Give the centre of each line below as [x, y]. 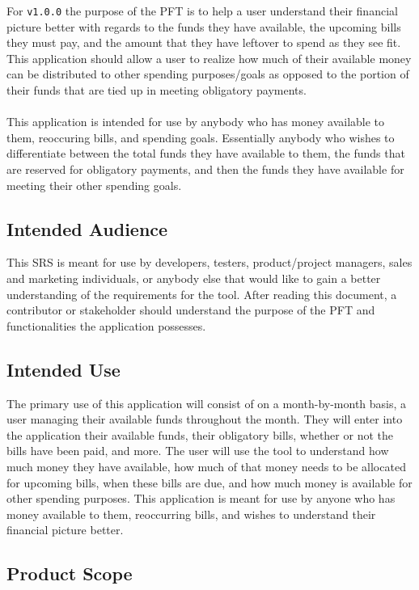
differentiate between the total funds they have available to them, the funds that [206, 153]
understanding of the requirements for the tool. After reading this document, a [202, 294]
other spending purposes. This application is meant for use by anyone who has [201, 498]
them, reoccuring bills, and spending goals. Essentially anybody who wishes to [201, 137]
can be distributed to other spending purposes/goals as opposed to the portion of [208, 74]
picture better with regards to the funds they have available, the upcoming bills [204, 26]
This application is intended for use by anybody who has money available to [196, 122]
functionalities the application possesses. [106, 325]
